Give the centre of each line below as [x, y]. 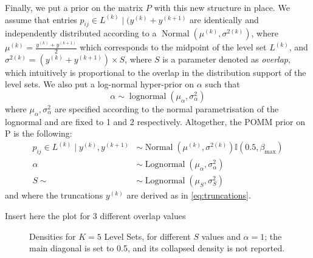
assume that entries [41, 19]
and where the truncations [54, 195]
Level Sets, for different [147, 236]
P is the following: [39, 133]
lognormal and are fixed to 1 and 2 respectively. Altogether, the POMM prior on [155, 121]
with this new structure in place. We [222, 7]
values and [221, 236]
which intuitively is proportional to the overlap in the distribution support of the [156, 72]
